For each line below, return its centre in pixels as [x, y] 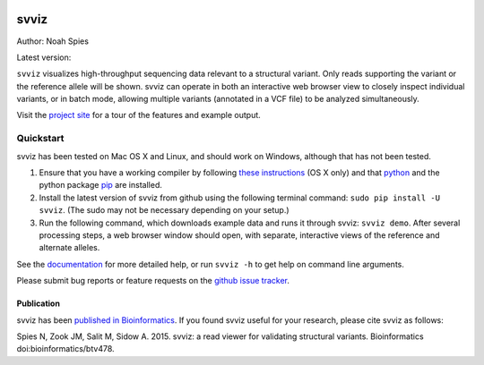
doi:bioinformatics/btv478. [66, 349]
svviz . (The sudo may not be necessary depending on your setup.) [164, 210]
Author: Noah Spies [53, 41]
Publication [38, 303]
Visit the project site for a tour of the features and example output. [139, 115]
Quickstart [40, 139]
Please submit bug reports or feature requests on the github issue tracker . [153, 281]
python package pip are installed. [101, 185]
